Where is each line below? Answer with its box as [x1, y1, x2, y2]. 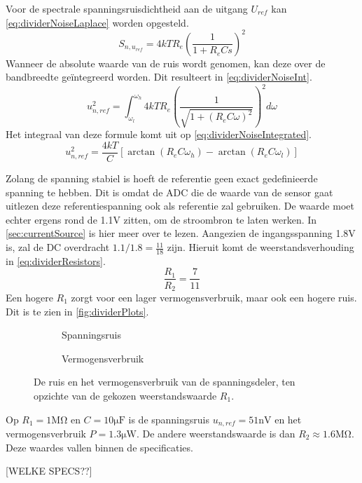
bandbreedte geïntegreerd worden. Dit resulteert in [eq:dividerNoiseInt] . [6, 69, 312, 84]
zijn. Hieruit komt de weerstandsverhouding [167, 240, 354, 254]
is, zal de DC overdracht [6, 240, 110, 254]
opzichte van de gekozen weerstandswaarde [34, 388, 217, 402]
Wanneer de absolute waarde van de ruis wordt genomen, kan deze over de [6, 55, 326, 70]
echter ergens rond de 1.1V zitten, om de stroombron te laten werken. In [6, 212, 317, 226]
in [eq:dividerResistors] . [6, 253, 106, 268]
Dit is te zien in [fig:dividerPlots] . [6, 304, 149, 318]
